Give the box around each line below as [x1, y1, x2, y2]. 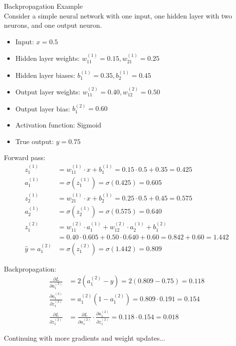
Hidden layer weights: [15, 53, 80, 63]
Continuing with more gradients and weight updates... [4, 332, 165, 343]
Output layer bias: [15, 103, 70, 113]
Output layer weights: [15, 87, 80, 96]
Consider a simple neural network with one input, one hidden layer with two [4, 10, 232, 20]
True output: [15, 136, 54, 146]
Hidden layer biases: [15, 70, 76, 80]
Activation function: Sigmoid [15, 120, 101, 129]
